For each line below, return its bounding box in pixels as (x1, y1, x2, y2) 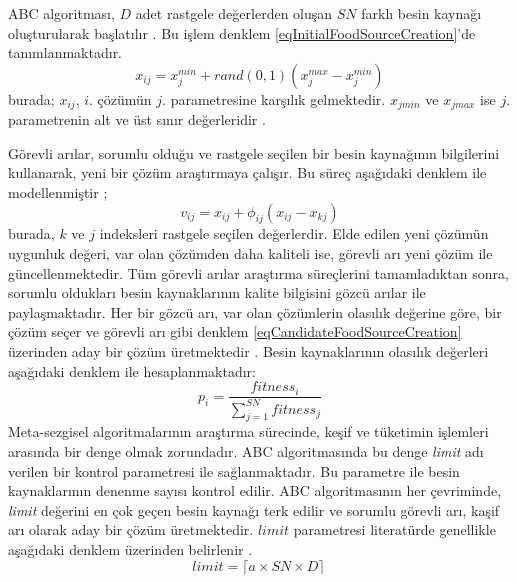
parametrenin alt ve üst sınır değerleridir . (8, 109, 266, 130)
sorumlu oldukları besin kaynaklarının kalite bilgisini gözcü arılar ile (8, 282, 426, 303)
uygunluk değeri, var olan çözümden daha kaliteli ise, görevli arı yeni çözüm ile (8, 243, 493, 263)
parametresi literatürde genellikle (293, 519, 496, 540)
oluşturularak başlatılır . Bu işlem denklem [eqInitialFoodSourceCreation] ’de (8, 22, 476, 43)
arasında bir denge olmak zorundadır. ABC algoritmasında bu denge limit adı (8, 440, 484, 461)
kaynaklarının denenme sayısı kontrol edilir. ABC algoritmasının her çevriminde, (8, 480, 502, 501)
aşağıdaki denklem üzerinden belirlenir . (8, 538, 253, 559)
